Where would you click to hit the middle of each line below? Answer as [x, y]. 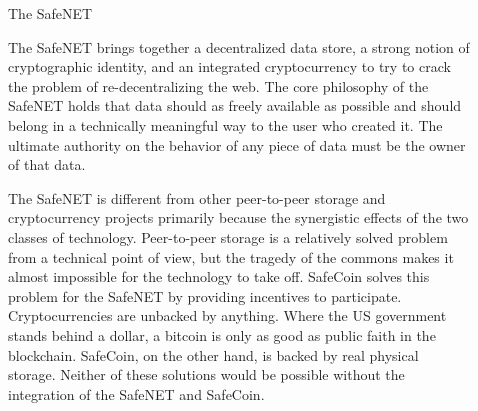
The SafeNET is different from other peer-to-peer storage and [197, 197]
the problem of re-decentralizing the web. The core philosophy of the [218, 85]
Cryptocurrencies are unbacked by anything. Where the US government [227, 315]
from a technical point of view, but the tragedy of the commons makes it [231, 256]
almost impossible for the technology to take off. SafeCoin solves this [219, 276]
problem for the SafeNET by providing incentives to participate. [205, 295]
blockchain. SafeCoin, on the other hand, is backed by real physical [213, 354]
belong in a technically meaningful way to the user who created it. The [225, 124]
